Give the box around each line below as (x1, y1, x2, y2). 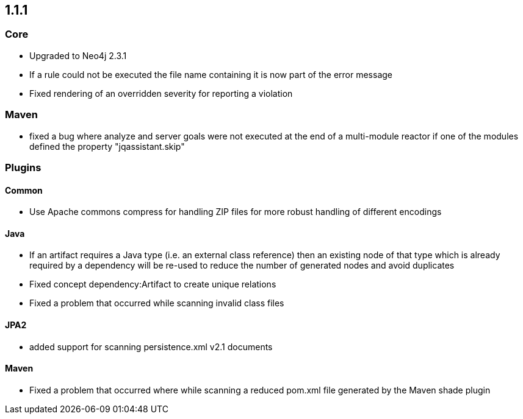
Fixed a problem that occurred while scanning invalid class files (29, 298, 284, 309)
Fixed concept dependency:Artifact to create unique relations (29, 279, 276, 290)
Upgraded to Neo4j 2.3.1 (29, 50, 127, 61)
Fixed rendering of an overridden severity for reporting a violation (29, 88, 293, 99)
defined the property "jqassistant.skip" (29, 141, 185, 152)
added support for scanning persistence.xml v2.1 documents (29, 341, 273, 352)
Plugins (5, 161, 41, 174)
